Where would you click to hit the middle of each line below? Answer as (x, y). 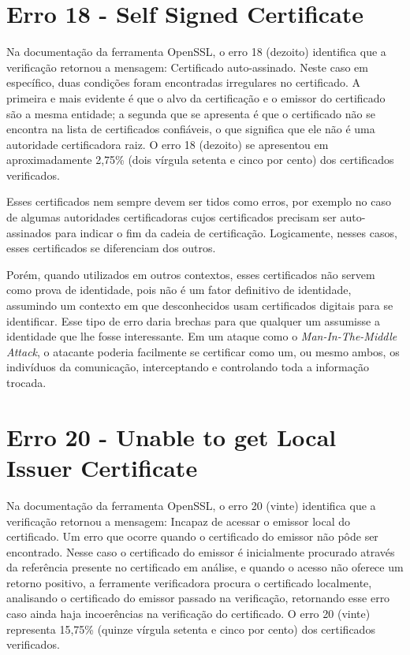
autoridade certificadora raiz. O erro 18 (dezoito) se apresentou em (168, 144)
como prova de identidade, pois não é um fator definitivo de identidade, (179, 290)
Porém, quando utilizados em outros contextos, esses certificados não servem (191, 274)
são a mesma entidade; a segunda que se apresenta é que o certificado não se (191, 113)
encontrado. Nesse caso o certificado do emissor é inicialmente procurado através (201, 551)
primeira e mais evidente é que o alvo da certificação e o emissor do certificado (196, 97)
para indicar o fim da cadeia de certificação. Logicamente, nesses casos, (226, 232)
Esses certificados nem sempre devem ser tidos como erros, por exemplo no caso (199, 201)
